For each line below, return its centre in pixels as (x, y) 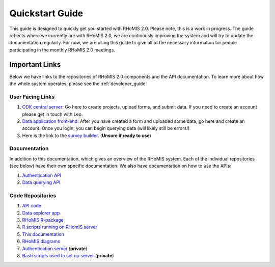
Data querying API (41, 182)
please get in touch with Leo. (52, 114)
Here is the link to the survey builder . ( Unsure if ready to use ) (87, 136)
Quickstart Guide (46, 13)
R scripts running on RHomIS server (60, 227)
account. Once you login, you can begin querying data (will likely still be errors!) (106, 128)
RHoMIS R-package (43, 220)
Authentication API (42, 175)
